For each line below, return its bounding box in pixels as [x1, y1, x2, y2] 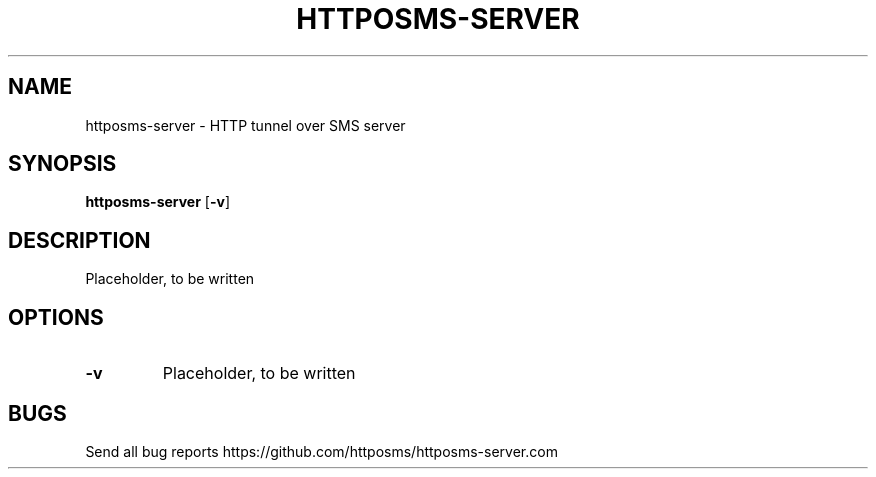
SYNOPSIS [8, 151, 117, 177]
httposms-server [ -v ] [85, 193, 231, 211]
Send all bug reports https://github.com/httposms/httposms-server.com [85, 442, 558, 460]
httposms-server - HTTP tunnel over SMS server [85, 116, 406, 134]
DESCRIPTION [8, 227, 151, 253]
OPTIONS [8, 304, 104, 330]
